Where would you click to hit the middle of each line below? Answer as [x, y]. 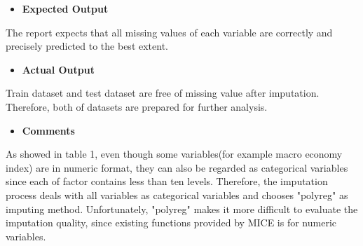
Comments [48, 130]
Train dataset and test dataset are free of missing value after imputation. [163, 93]
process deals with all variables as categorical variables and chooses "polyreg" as [177, 194]
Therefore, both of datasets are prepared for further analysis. [137, 106]
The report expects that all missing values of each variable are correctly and [169, 32]
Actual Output [58, 69]
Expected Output [65, 8]
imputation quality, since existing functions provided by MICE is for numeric [171, 223]
